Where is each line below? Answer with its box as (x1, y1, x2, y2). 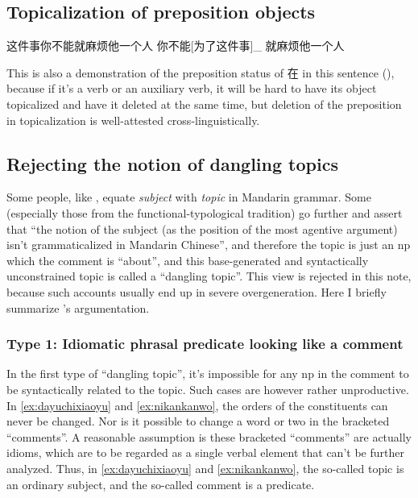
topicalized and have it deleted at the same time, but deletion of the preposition (6, 95, 402, 112)
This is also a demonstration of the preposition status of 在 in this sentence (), (6, 64, 395, 81)
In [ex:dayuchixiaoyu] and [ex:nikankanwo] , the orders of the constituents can (6, 396, 388, 413)
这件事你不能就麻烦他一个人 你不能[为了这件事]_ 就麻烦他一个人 (6, 37, 345, 54)
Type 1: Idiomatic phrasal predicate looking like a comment (6, 334, 404, 354)
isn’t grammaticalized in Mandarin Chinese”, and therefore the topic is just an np (6, 236, 411, 253)
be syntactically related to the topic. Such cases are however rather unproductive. (6, 380, 409, 397)
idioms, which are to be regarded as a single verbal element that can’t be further (6, 444, 404, 461)
